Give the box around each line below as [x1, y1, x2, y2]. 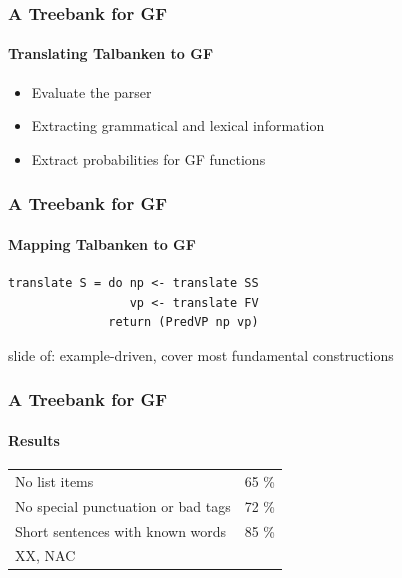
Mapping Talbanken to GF [8, 233, 196, 254]
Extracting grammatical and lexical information [31, 115, 325, 136]
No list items [15, 470, 94, 491]
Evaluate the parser [31, 81, 152, 102]
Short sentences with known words [15, 520, 227, 541]
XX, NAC [15, 545, 76, 566]
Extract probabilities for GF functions [31, 148, 266, 169]
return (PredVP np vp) [108, 315, 259, 330]
